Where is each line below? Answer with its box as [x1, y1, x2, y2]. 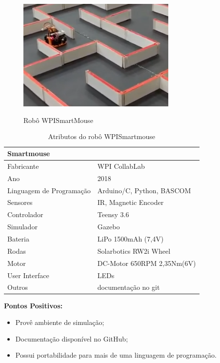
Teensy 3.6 [97, 209, 129, 220]
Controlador [7, 209, 43, 220]
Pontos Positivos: [4, 301, 63, 311]
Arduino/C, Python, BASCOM [97, 185, 191, 195]
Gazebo [97, 222, 120, 232]
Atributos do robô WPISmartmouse [48, 131, 155, 141]
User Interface [7, 270, 49, 280]
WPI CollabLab [97, 161, 145, 171]
